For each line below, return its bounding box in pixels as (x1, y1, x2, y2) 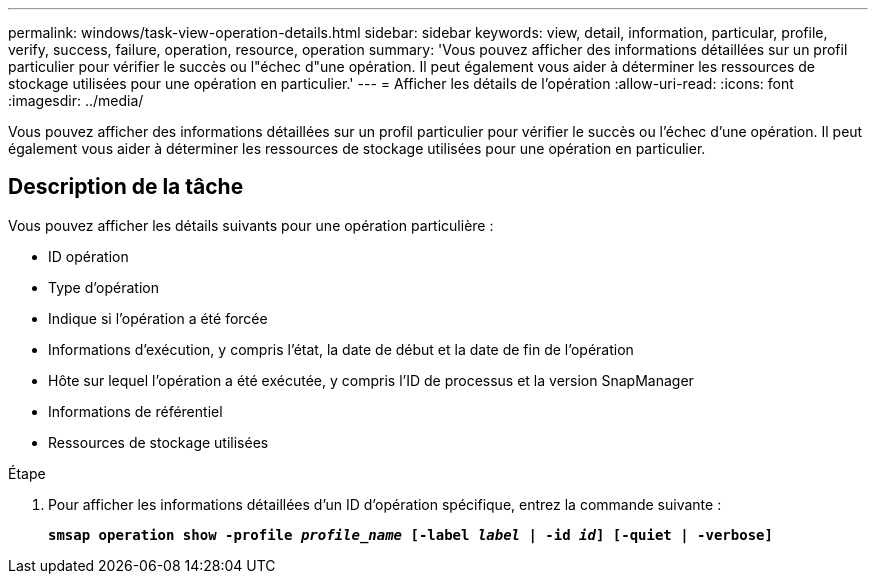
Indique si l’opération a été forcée (48, 309, 268, 327)
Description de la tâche (8, 174, 244, 200)
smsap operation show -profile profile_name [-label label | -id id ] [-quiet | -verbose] (48, 526, 773, 543)
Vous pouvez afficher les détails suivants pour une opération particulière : (8, 216, 494, 234)
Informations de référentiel (48, 402, 223, 420)
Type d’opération (48, 278, 159, 296)
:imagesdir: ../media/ (8, 92, 144, 109)
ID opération (48, 247, 129, 265)
